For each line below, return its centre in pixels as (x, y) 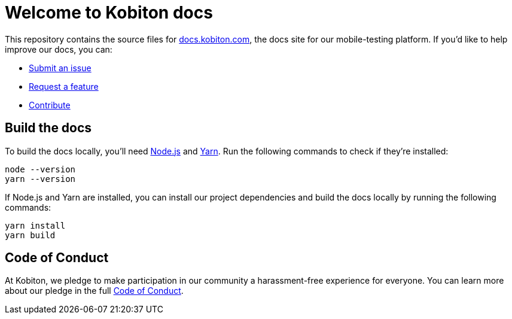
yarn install (35, 225)
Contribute (50, 105)
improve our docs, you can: (59, 49)
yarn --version (40, 179)
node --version (40, 169)
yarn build (30, 235)
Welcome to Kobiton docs (109, 13)
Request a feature (64, 86)
